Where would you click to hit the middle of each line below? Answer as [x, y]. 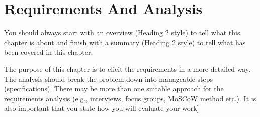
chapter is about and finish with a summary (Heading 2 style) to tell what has [125, 42]
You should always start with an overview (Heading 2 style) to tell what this [122, 32]
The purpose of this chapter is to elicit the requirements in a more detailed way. [127, 69]
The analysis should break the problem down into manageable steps [109, 79]
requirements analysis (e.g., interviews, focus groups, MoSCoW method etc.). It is [130, 98]
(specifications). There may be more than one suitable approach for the [114, 89]
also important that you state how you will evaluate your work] [102, 108]
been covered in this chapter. [49, 52]
